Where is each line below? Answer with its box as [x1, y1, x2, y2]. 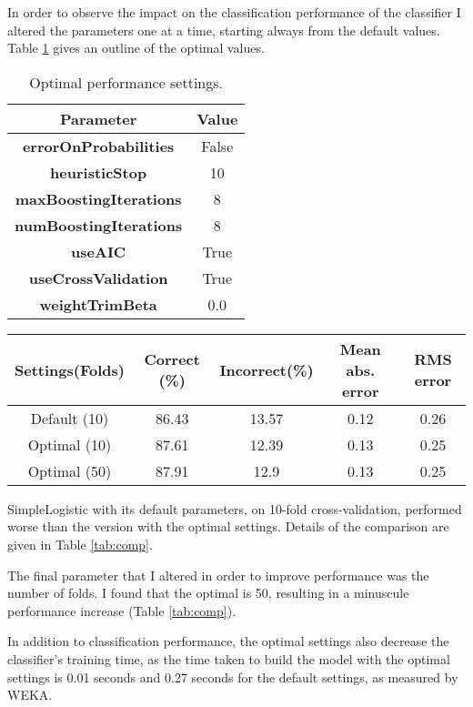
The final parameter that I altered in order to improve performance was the [7, 565, 429, 584]
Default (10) [30, 407, 109, 429]
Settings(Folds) [15, 359, 125, 380]
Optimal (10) [27, 433, 112, 455]
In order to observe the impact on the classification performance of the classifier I [7, 3, 461, 21]
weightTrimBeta [39, 293, 157, 315]
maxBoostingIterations [15, 187, 182, 209]
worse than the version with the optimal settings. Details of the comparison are [7, 517, 449, 536]
